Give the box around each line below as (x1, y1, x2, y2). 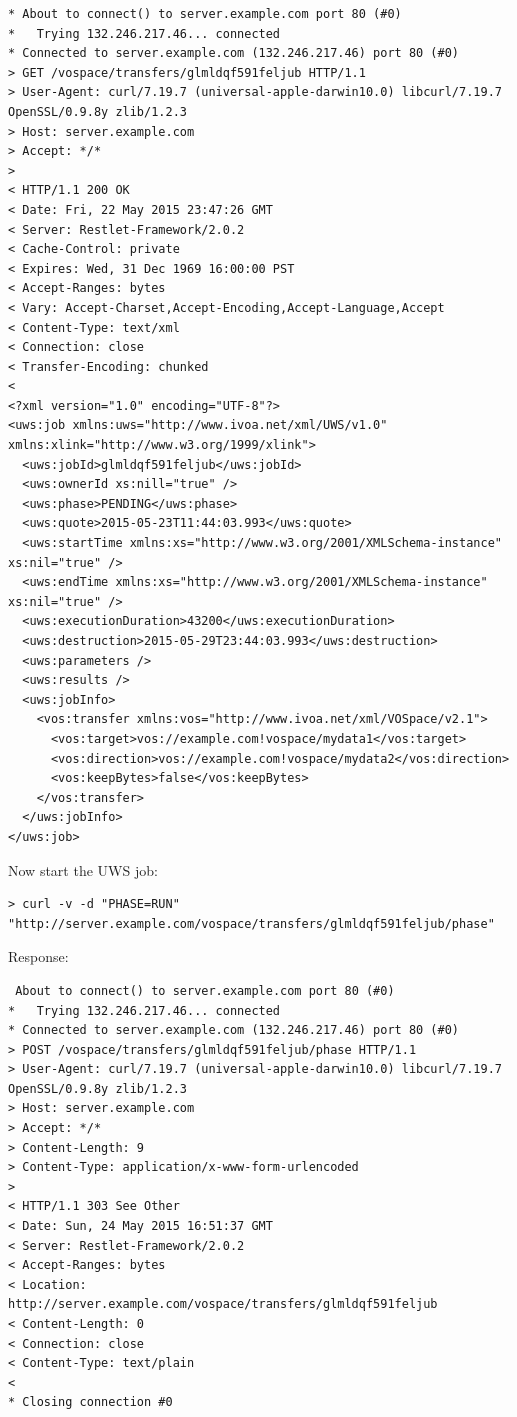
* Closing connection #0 (8, 1395, 173, 1410)
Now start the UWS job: (8, 859, 158, 880)
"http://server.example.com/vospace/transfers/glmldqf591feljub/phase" (8, 916, 495, 931)
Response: (8, 946, 69, 967)
